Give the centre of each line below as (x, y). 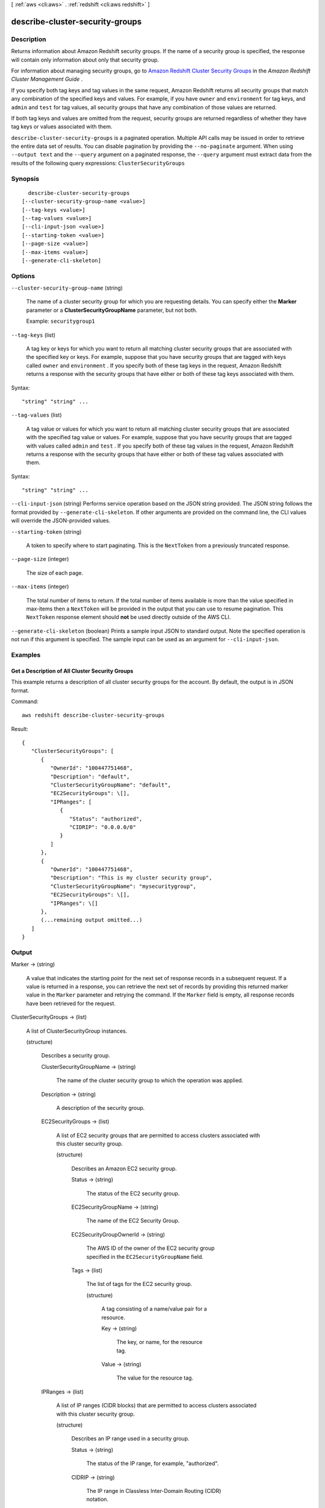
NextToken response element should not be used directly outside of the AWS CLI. (128, 617)
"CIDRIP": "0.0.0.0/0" (103, 827)
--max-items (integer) (40, 587)
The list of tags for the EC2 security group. (139, 1284)
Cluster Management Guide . (47, 79)
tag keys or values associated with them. (62, 127)
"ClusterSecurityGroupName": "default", (111, 785)
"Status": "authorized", (106, 819)
